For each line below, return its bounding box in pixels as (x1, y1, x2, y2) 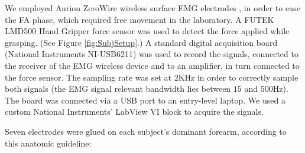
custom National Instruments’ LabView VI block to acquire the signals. (5, 105, 264, 118)
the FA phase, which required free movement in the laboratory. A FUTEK (5, 13, 274, 25)
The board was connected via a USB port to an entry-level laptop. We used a (5, 94, 285, 106)
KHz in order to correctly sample (178, 71, 298, 83)
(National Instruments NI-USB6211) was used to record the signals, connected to (5, 48, 298, 60)
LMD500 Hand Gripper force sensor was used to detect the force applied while (5, 25, 290, 37)
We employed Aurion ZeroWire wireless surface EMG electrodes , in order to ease (5, 2, 300, 14)
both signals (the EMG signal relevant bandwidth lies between (5, 82, 231, 95)
